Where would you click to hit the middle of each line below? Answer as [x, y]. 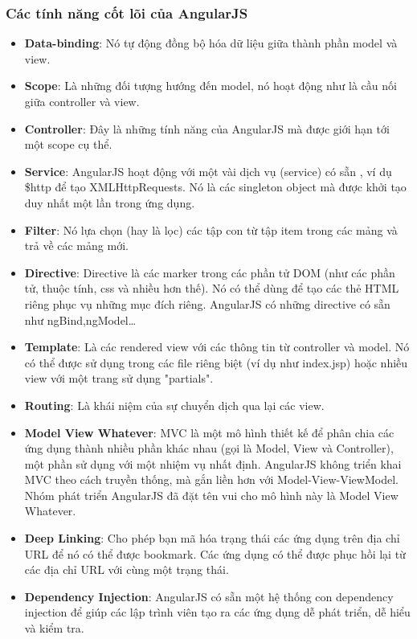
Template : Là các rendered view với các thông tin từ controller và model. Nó [217, 347]
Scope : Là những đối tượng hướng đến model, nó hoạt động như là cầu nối [211, 86]
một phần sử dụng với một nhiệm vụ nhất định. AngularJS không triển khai [213, 463]
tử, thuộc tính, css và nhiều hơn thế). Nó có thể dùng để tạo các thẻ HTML [212, 288]
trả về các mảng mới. [76, 246]
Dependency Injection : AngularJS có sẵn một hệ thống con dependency [209, 596]
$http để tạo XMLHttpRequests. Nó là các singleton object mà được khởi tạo [215, 187]
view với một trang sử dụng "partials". [119, 378]
